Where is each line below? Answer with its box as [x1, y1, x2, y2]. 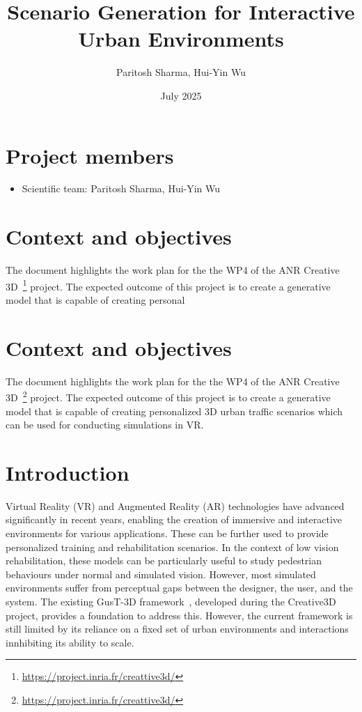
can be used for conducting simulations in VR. [6, 417, 204, 432]
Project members [6, 141, 174, 169]
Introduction [6, 458, 129, 486]
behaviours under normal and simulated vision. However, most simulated [6, 566, 316, 581]
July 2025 [160, 88, 202, 102]
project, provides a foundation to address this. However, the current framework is [6, 607, 353, 622]
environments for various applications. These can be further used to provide [6, 526, 329, 541]
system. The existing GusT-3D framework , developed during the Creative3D [6, 594, 336, 609]
